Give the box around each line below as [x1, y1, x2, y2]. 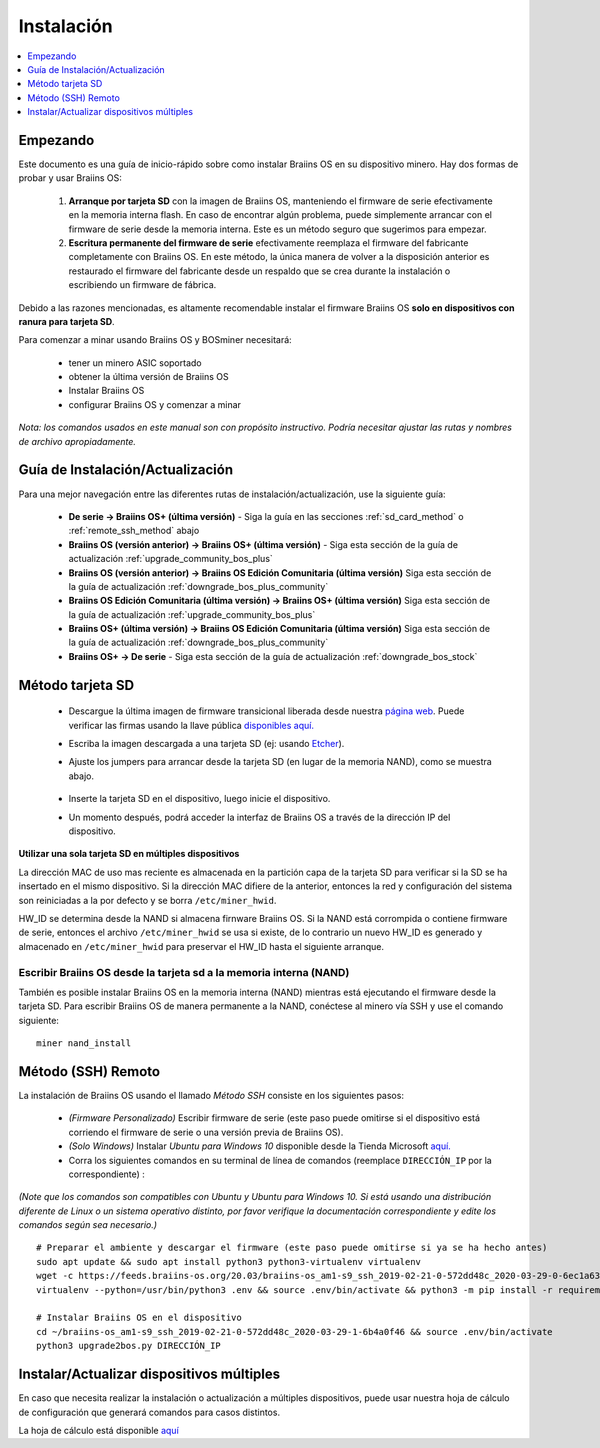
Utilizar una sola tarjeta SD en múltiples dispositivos [18, 848, 240, 860]
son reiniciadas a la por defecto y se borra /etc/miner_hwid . [18, 894, 277, 906]
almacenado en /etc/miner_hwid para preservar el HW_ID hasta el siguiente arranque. [18, 940, 385, 952]
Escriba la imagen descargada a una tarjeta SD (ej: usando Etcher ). [68, 738, 345, 750]
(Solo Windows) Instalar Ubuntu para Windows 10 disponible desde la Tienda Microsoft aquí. [68, 1140, 452, 1152]
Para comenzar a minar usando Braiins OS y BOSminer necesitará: [18, 334, 292, 346]
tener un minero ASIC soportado [68, 356, 202, 369]
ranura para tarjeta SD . [18, 315, 115, 327]
